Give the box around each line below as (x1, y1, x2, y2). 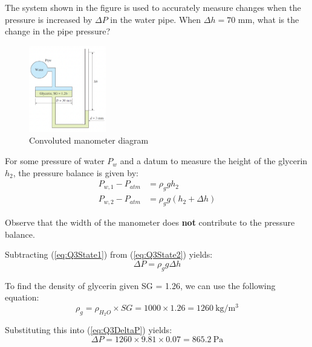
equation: (5, 291, 39, 304)
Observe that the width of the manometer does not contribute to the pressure (5, 215, 295, 228)
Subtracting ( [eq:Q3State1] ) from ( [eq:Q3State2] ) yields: (5, 248, 213, 261)
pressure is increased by (5, 13, 93, 25)
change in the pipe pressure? (5, 25, 111, 37)
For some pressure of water (5, 154, 105, 167)
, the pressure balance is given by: (13, 166, 138, 179)
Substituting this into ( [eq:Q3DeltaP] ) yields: (5, 323, 172, 336)
